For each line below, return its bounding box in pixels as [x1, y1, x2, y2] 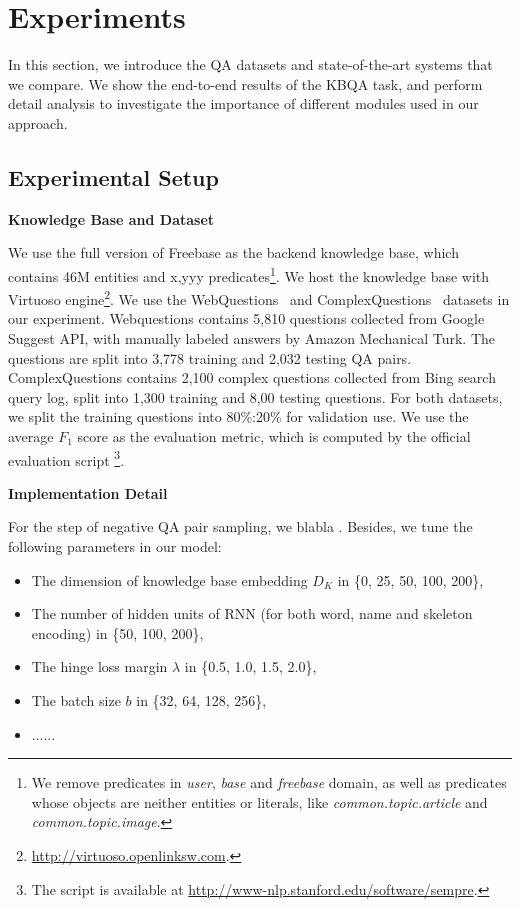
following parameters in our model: [8, 535, 222, 556]
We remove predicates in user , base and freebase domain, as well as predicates [31, 772, 507, 793]
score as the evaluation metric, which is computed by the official [77, 425, 471, 446]
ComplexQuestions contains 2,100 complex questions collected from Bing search [8, 367, 496, 388]
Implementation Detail [8, 482, 168, 503]
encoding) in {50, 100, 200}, [31, 622, 204, 643]
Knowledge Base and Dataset [8, 208, 215, 229]
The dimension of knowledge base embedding [31, 569, 308, 590]
